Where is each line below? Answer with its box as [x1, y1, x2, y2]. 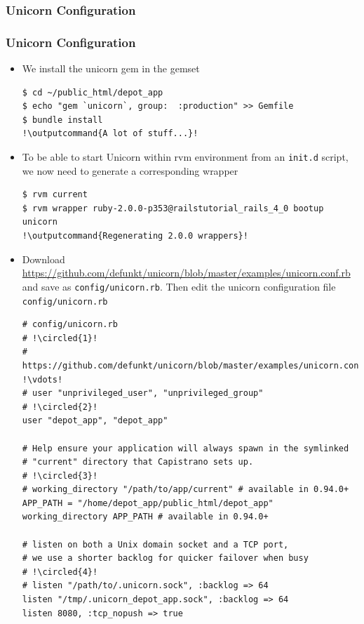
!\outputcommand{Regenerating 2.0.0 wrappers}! [22, 231, 248, 241]
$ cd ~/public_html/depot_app [22, 87, 163, 98]
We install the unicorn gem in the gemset [22, 61, 200, 76]
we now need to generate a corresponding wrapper [22, 163, 238, 178]
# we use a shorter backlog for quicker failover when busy [22, 553, 309, 564]
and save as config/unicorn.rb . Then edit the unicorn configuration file [22, 279, 336, 293]
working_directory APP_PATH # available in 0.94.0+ [22, 512, 269, 522]
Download [22, 251, 65, 266]
